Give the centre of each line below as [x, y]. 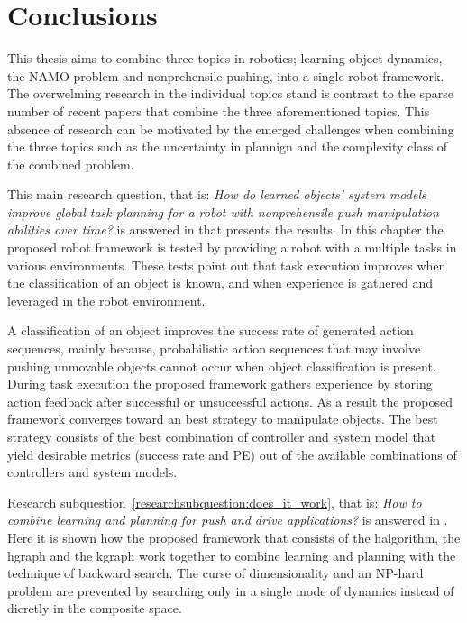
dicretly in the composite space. [95, 608]
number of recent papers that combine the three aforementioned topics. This [219, 110]
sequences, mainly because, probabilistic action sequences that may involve [214, 348]
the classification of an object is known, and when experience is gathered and [220, 283]
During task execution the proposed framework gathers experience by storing [220, 384]
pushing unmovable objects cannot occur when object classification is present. [222, 366]
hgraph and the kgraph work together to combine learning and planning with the [232, 555]
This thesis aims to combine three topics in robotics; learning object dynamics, [225, 58]
